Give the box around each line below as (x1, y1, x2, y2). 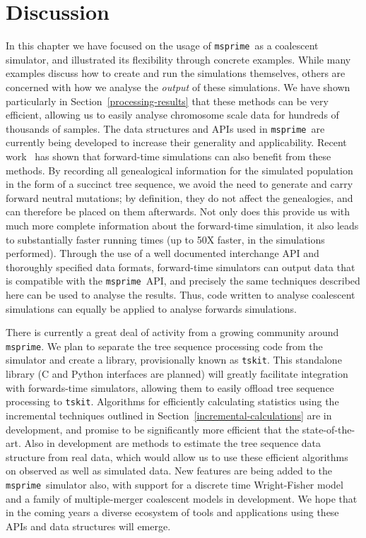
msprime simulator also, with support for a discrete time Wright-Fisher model (6, 477, 343, 491)
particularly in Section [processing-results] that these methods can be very (6, 93, 329, 108)
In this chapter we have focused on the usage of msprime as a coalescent (6, 38, 319, 53)
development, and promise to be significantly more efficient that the (6, 422, 300, 436)
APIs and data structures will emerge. (6, 518, 171, 533)
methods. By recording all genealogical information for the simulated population (6, 162, 353, 177)
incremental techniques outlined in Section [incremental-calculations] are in (6, 407, 332, 422)
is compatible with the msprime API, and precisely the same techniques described (6, 273, 360, 288)
